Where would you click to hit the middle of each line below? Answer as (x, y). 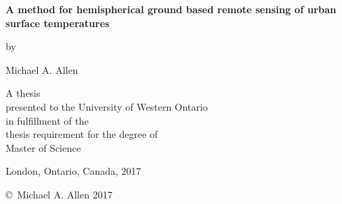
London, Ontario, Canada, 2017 (73, 171)
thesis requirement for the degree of (82, 134)
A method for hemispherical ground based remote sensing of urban (171, 9)
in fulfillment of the (47, 120)
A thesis (23, 93)
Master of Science (43, 147)
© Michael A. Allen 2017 (59, 194)
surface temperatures (58, 23)
